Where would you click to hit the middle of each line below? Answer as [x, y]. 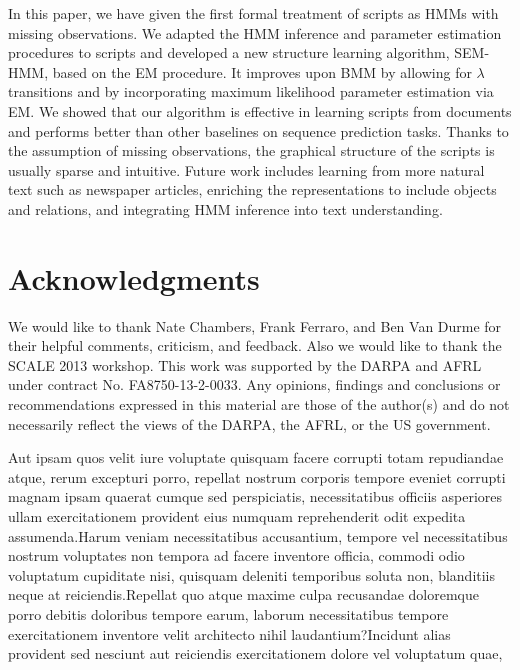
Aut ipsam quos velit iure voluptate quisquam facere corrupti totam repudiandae [256, 457]
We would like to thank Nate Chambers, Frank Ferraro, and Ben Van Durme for [255, 325]
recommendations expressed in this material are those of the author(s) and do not [259, 404]
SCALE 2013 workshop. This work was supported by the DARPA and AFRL [245, 364]
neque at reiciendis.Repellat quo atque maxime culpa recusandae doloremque [244, 594]
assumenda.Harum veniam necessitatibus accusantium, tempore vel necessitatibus [258, 535]
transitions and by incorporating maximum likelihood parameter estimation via [251, 91]
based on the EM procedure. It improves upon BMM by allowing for [262, 71]
